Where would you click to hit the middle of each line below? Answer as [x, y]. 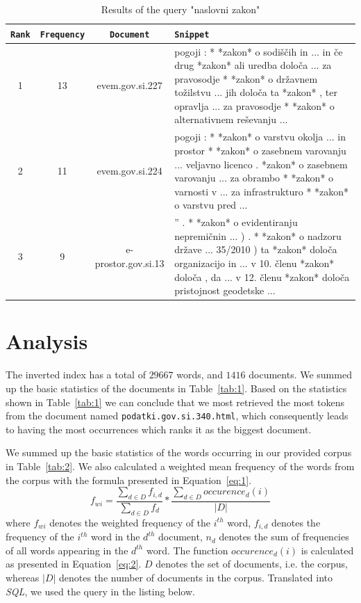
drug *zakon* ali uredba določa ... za [253, 65]
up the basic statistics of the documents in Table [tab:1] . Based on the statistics [176, 388]
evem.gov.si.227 [129, 85]
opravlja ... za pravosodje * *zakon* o [254, 105]
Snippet [192, 34]
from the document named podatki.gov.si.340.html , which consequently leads [177, 416]
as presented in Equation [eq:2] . [74, 564]
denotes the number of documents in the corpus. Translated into [196, 577]
